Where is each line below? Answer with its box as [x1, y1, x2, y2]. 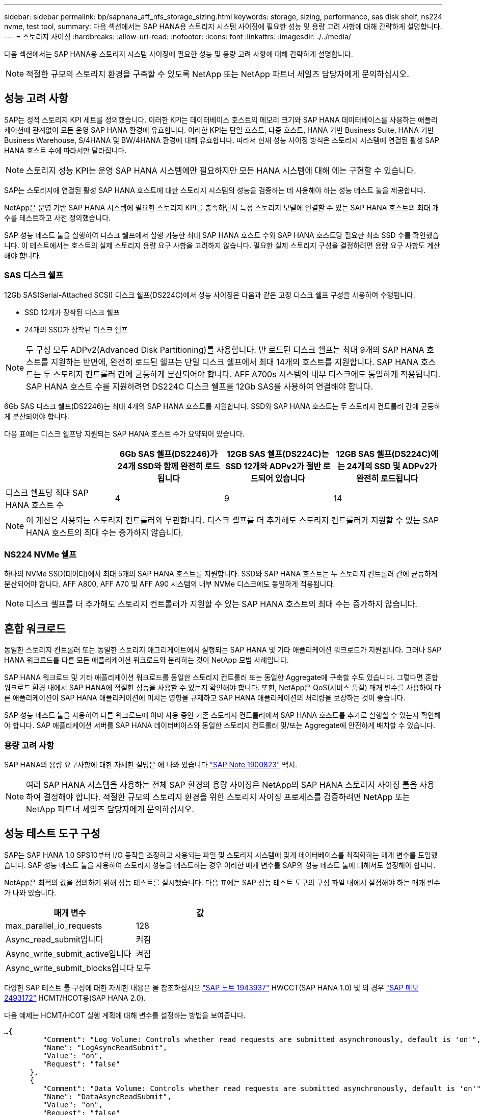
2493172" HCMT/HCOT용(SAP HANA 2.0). [4, 993, 146, 1002]
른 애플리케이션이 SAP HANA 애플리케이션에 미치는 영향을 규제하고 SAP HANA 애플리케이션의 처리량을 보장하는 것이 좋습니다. [4, 693, 406, 702]
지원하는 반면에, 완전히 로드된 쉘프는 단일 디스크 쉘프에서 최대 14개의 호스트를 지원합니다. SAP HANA [50, 356, 419, 367]
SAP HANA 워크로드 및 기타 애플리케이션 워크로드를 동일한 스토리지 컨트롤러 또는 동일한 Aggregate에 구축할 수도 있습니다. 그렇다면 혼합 [4, 673, 438, 682]
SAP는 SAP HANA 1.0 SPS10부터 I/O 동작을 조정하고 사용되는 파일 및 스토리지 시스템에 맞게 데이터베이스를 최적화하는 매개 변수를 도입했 [4, 850, 438, 859]
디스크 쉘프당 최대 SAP [6, 487, 89, 498]
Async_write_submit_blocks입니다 [6, 962, 134, 973]
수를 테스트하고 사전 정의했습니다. [4, 213, 111, 222]
